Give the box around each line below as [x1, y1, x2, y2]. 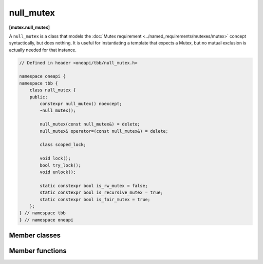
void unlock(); [39, 169, 76, 175]
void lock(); [39, 156, 71, 161]
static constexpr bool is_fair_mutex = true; [39, 197, 150, 202]
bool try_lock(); [39, 162, 81, 168]
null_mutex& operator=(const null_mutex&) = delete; [39, 128, 169, 134]
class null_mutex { [29, 87, 76, 93]
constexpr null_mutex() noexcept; [39, 101, 122, 107]
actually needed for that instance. [9, 47, 76, 53]
